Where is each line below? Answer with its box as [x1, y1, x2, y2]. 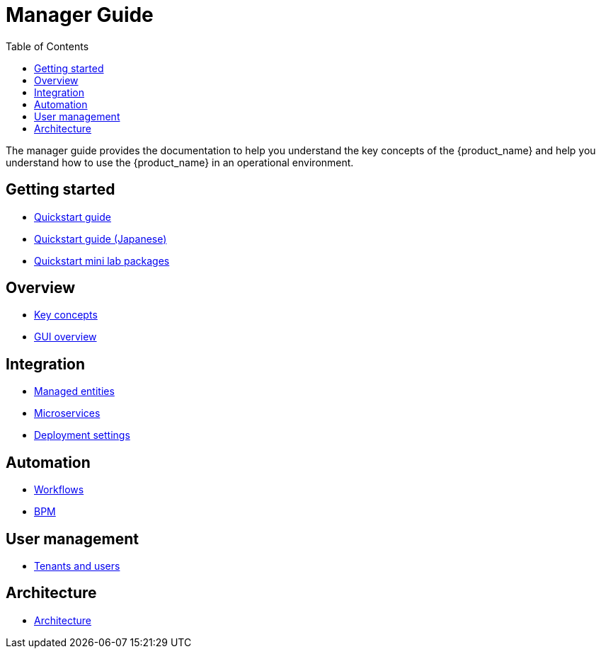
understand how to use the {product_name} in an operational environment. [6, 156, 354, 168]
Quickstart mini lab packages [34, 254, 170, 267]
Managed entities [34, 385, 115, 398]
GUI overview [34, 331, 97, 343]
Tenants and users [34, 559, 120, 572]
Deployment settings [34, 429, 130, 442]
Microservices [34, 407, 101, 420]
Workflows [34, 483, 84, 496]
